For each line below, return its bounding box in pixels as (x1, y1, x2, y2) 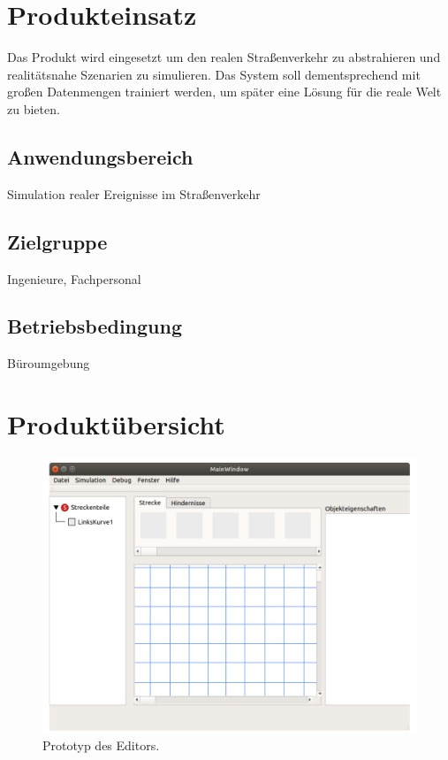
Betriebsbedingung (7, 312, 182, 340)
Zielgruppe (7, 227, 108, 255)
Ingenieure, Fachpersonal (7, 269, 141, 288)
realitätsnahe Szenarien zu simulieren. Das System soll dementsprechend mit (7, 65, 421, 83)
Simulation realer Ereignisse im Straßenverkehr (7, 184, 261, 203)
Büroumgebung (7, 354, 90, 372)
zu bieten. (7, 99, 60, 118)
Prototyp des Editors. (42, 736, 160, 755)
